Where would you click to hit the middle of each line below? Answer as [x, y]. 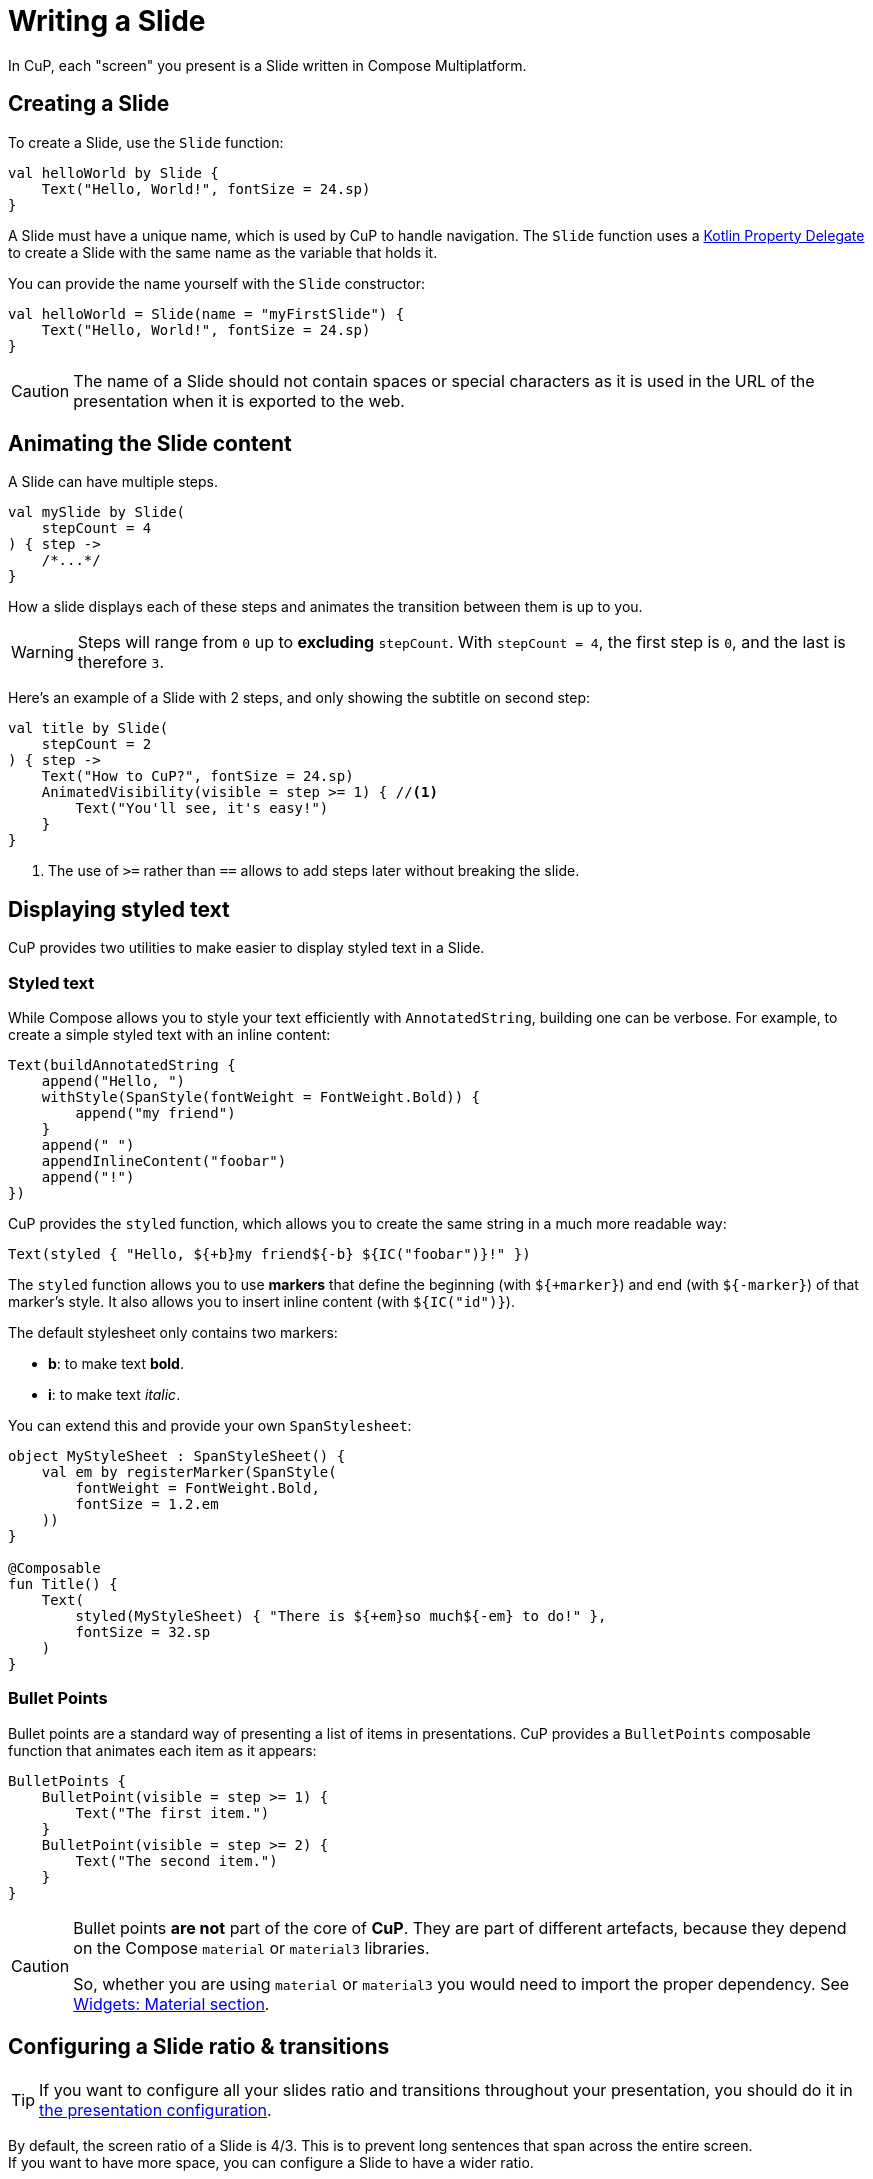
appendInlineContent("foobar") [164, 1161]
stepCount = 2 [96, 744]
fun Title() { [63, 1584]
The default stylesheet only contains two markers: [173, 1333]
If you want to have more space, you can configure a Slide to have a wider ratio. [271, 2162]
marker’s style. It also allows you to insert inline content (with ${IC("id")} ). [261, 1302]
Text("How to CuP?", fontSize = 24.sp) [197, 776]
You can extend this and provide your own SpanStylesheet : [210, 1426]
